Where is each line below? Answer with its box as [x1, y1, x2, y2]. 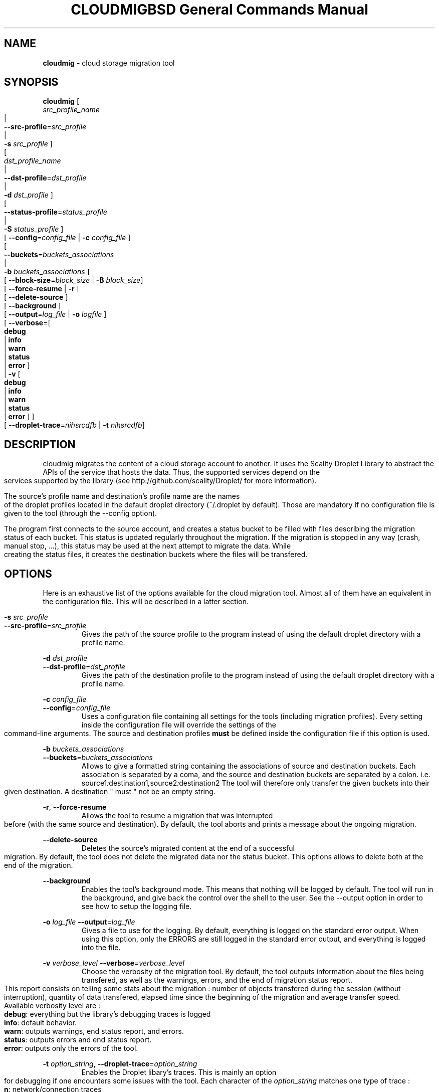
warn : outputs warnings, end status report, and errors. [4, 1027, 184, 1036]
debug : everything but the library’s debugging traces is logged [4, 1010, 211, 1019]
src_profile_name [43, 105, 100, 114]
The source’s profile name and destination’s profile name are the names [4, 492, 240, 501]
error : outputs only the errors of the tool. [4, 1044, 138, 1053]
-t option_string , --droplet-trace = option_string [43, 1059, 197, 1068]
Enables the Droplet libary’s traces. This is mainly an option [81, 1068, 277, 1077]
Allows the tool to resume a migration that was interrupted [81, 811, 273, 820]
